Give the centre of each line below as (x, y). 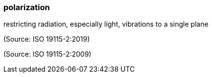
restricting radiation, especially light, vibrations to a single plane (106, 24)
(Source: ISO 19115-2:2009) (47, 54)
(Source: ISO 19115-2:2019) (47, 39)
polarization (27, 7)
